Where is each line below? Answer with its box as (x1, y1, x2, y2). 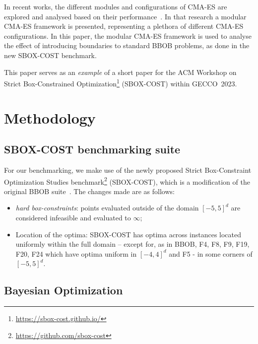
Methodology (4, 107, 96, 128)
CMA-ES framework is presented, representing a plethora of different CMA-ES (4, 21, 244, 31)
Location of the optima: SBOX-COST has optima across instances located (15, 229, 242, 239)
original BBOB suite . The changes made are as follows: (4, 186, 175, 196)
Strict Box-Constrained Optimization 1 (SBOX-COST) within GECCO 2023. (4, 77, 237, 88)
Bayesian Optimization (4, 282, 123, 298)
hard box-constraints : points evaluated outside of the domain (15, 203, 199, 213)
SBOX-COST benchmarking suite (4, 141, 181, 157)
